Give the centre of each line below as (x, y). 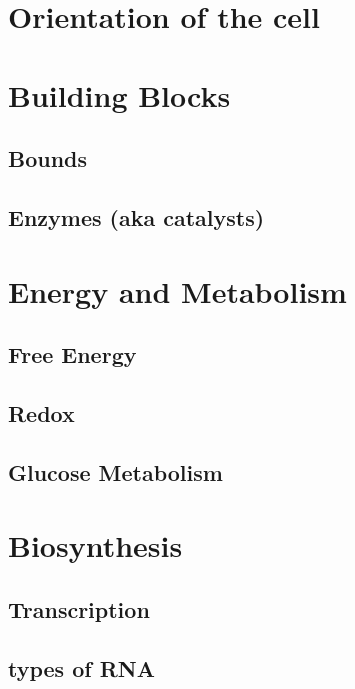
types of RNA (81, 667)
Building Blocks (119, 94)
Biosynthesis (95, 545)
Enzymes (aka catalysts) (136, 216)
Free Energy (72, 354)
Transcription (79, 608)
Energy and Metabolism (177, 290)
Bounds (48, 158)
